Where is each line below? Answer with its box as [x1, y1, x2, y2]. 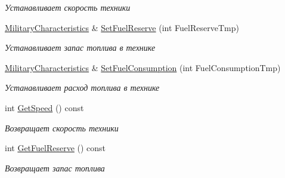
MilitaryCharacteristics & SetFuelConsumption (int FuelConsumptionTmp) [5, 61, 281, 73]
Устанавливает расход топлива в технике [5, 81, 160, 94]
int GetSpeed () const [5, 101, 84, 113]
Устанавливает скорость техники [5, 1, 131, 13]
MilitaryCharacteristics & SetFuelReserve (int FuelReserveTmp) [5, 21, 239, 33]
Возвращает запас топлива [5, 161, 105, 174]
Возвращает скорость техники [5, 121, 119, 134]
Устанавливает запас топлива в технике [5, 41, 156, 54]
